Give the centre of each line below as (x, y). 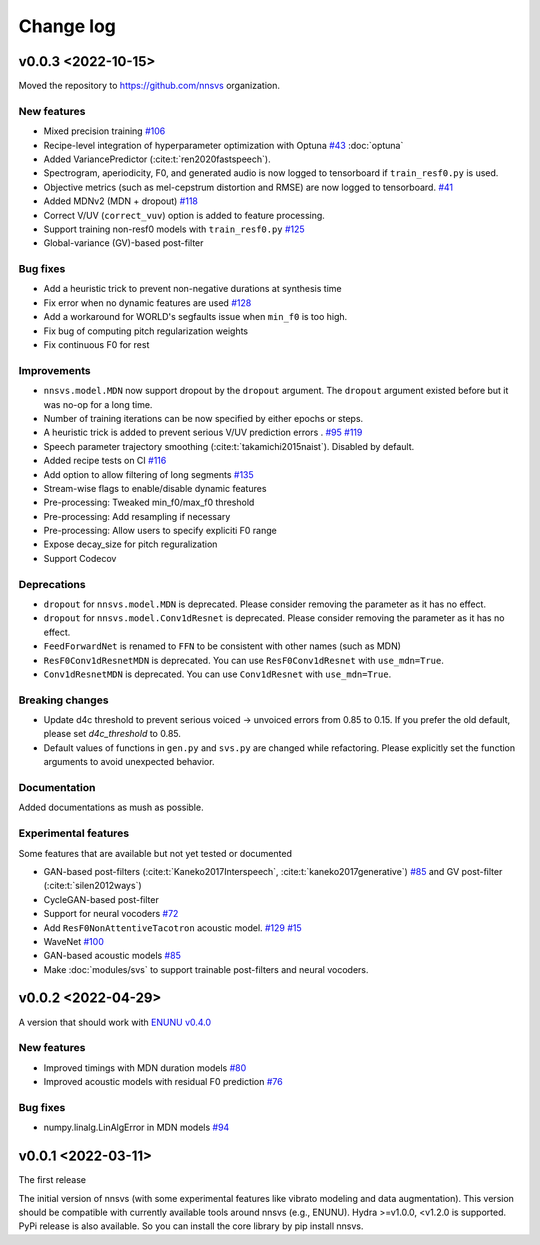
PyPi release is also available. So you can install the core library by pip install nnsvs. (191, 1226)
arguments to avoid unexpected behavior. (129, 762)
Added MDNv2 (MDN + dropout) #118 (121, 201)
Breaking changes (63, 700)
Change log (67, 26)
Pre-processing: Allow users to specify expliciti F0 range (160, 531)
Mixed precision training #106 (104, 131)
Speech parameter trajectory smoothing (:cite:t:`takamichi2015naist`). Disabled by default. (229, 446)
